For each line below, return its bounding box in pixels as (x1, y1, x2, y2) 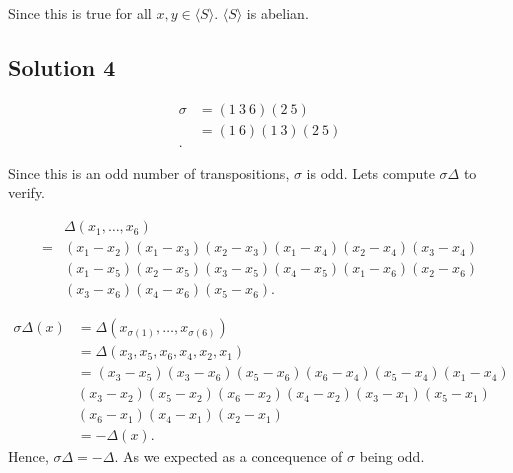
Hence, (8, 446, 49, 467)
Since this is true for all (8, 3, 152, 23)
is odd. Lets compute (306, 162, 435, 183)
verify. (8, 182, 46, 203)
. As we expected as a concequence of (114, 446, 343, 467)
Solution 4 (8, 51, 116, 82)
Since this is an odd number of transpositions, (8, 162, 290, 183)
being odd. (359, 446, 425, 467)
